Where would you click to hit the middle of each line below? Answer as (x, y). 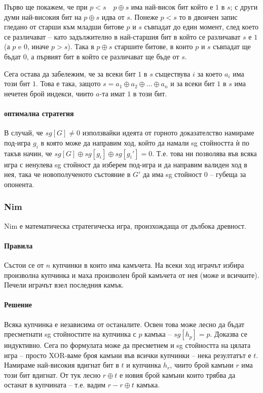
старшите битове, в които (154, 46)
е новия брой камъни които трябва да (178, 374)
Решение (18, 305)
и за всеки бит (193, 83)
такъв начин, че (28, 153)
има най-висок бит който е (172, 7)
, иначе (38, 46)
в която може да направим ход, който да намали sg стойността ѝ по (145, 142)
